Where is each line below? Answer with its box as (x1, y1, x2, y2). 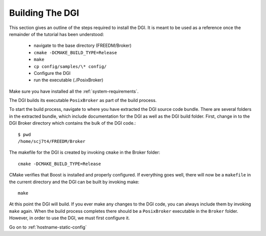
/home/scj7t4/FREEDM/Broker (18, 138, 86, 144)
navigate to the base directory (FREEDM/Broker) (33, 42, 132, 49)
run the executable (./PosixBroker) (33, 77, 103, 83)
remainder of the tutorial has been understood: (9, 31, 104, 37)
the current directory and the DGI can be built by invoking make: (9, 179, 140, 185)
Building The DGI (9, 7, 79, 18)
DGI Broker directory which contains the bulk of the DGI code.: (9, 120, 136, 126)
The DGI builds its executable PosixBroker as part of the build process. (9, 98, 157, 103)
